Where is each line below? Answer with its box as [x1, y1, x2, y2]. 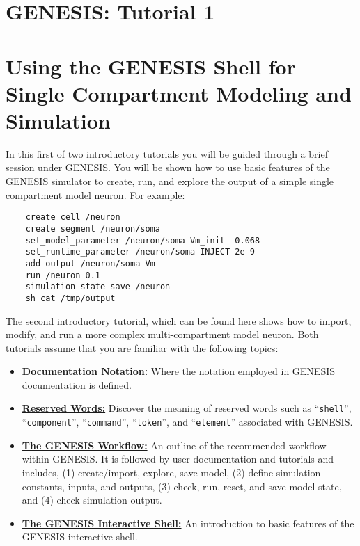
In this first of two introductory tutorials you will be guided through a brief [6, 146, 328, 161]
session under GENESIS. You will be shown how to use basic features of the [6, 160, 330, 175]
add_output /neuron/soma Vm [25, 258, 155, 268]
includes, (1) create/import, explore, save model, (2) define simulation [22, 465, 321, 479]
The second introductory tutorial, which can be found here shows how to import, [6, 313, 352, 328]
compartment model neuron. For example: [6, 187, 185, 202]
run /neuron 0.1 [25, 270, 101, 280]
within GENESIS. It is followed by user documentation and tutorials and [22, 451, 334, 466]
